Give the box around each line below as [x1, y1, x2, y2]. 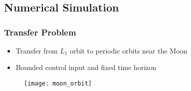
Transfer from [15, 45, 58, 55]
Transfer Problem [4, 25, 76, 38]
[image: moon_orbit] [24, 79, 92, 87]
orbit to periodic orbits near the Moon [70, 45, 188, 55]
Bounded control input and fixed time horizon [15, 62, 157, 72]
